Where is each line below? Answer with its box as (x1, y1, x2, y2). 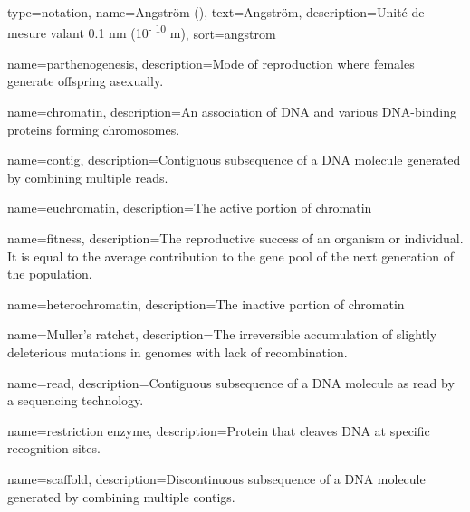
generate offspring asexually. (7, 71, 164, 90)
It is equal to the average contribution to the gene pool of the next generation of (7, 246, 454, 265)
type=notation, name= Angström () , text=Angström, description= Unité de (7, 3, 425, 21)
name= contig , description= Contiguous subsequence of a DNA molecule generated (7, 150, 461, 169)
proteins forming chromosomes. (7, 119, 180, 138)
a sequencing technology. (7, 391, 144, 410)
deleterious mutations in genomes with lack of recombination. (7, 342, 348, 361)
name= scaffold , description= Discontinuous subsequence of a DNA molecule (7, 469, 426, 488)
